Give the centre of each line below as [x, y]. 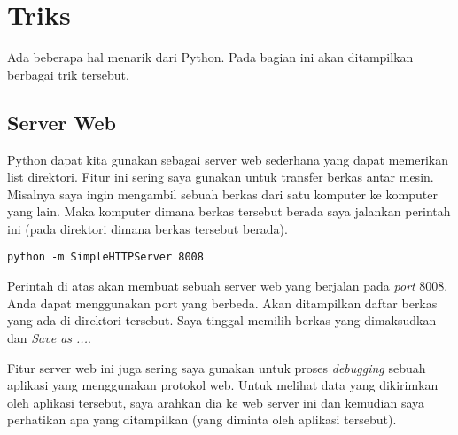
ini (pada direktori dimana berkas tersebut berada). [147, 228]
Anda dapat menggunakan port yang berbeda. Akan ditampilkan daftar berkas [222, 303]
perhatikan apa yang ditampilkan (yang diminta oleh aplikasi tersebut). [202, 419]
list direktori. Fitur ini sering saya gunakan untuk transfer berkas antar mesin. [221, 177]
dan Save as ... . [49, 337]
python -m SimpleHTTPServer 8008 [105, 257]
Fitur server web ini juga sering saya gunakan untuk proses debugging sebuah [217, 367]
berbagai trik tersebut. [68, 74]
